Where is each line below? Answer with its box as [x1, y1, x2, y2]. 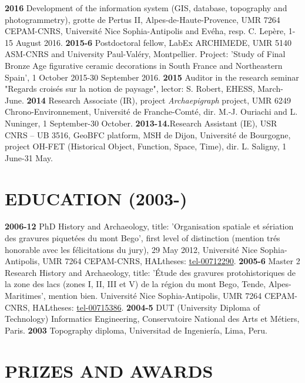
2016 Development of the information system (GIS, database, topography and [5, 2, 287, 14]
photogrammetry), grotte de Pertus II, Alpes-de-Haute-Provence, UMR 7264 [5, 13, 280, 25]
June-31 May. [5, 151, 53, 164]
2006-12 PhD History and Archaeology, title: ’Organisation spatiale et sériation [5, 220, 294, 232]
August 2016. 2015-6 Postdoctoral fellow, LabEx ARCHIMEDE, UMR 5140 [15, 36, 291, 48]
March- [257, 82, 283, 95]
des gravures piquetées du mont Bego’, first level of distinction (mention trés [5, 232, 280, 244]
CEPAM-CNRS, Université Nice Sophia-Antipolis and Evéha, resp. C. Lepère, [5, 25, 286, 37]
